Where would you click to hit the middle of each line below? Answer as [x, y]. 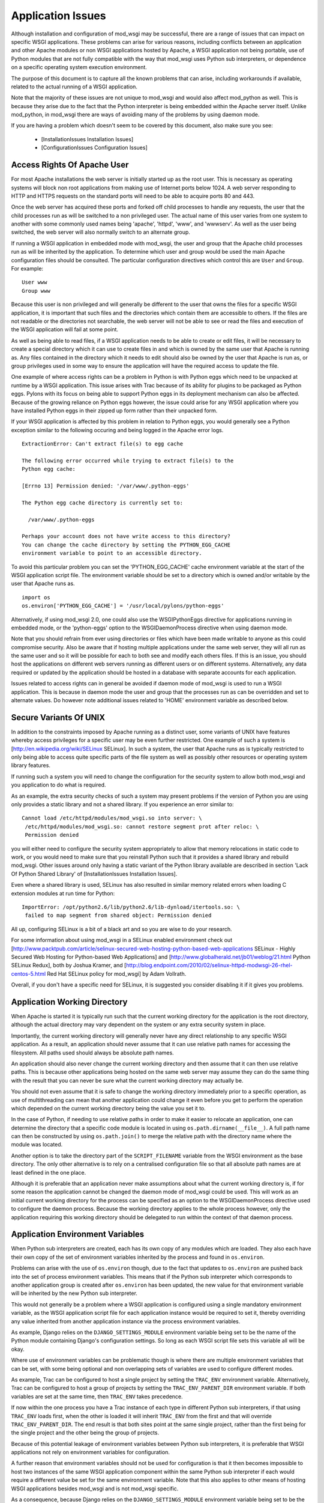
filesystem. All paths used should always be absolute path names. [92, 1053]
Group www [36, 291]
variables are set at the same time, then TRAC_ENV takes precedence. [97, 1396]
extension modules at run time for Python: [63, 893]
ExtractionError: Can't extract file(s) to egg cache [102, 444]
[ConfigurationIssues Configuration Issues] [94, 148]
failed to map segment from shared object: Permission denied [118, 916]
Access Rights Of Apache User [70, 165]
